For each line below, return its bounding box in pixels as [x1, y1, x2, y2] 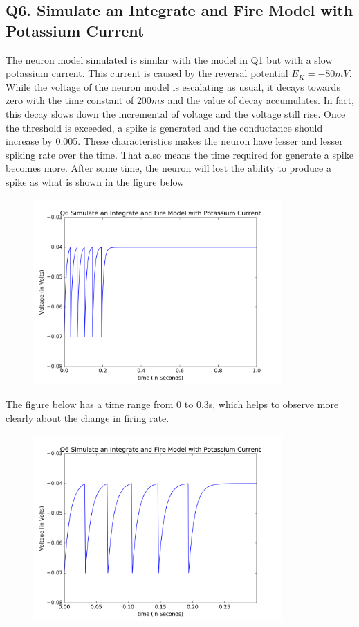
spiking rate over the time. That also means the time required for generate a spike [6, 147, 353, 161]
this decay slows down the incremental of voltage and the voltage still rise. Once [6, 106, 346, 121]
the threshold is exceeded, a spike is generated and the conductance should [6, 120, 323, 134]
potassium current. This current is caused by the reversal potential [6, 66, 288, 80]
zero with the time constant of [6, 93, 134, 107]
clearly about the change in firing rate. [6, 411, 169, 425]
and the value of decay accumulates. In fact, [167, 93, 354, 107]
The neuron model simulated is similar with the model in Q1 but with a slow [6, 52, 333, 67]
